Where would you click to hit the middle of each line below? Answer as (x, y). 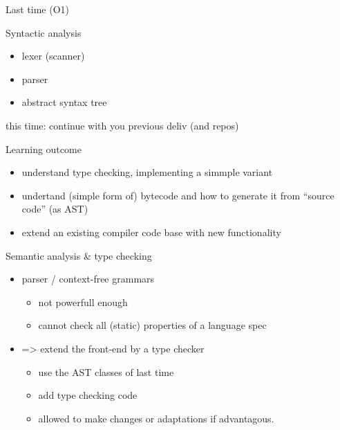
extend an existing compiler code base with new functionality (151, 232)
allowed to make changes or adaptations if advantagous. (156, 418)
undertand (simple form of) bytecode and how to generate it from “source (178, 195)
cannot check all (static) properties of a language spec (152, 325)
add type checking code (88, 395)
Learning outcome (44, 149)
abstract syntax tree (64, 102)
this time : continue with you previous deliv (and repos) (122, 125)
